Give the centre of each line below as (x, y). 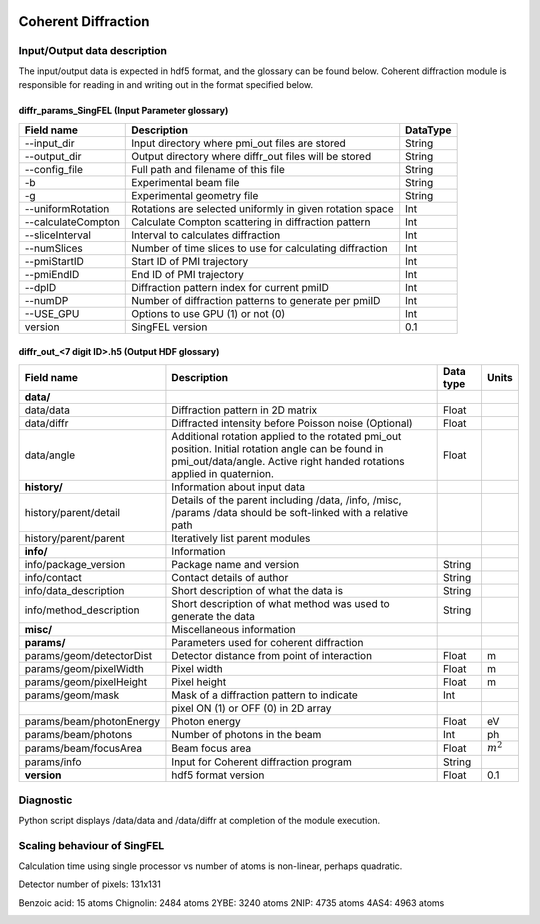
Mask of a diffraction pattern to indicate (265, 695)
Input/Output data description (92, 51)
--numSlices (54, 248)
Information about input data (238, 487)
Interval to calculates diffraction (206, 235)
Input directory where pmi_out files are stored (239, 143)
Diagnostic (45, 800)
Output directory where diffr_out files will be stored (251, 156)
